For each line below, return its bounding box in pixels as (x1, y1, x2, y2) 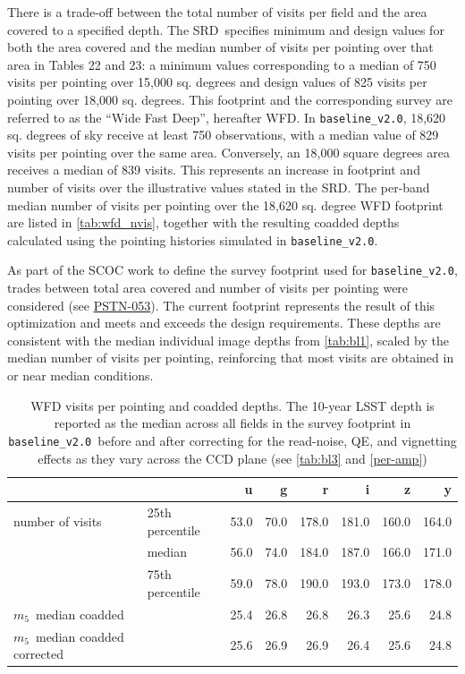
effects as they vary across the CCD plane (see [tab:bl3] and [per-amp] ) (38, 448, 427, 467)
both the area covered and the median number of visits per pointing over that (7, 38, 434, 56)
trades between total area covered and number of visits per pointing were (7, 278, 409, 297)
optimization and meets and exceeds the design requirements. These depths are (7, 313, 441, 332)
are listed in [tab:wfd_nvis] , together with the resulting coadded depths (7, 213, 400, 232)
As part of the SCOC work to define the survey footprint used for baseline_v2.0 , (7, 260, 458, 279)
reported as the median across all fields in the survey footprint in (54, 414, 411, 432)
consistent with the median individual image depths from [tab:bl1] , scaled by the (7, 330, 449, 349)
